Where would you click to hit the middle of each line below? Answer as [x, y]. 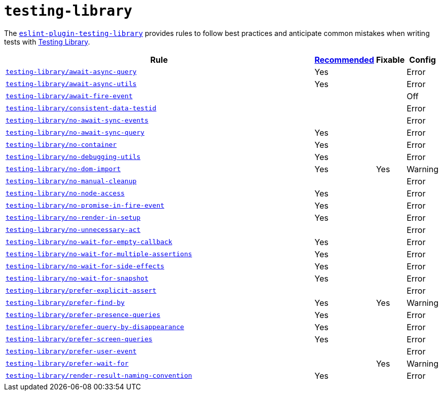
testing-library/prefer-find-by [65, 303]
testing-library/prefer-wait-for [67, 364]
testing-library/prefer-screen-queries [79, 339]
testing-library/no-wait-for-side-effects [85, 266]
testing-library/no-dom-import [63, 169]
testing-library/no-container [61, 145]
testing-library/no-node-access [65, 193]
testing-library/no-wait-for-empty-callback [89, 242]
